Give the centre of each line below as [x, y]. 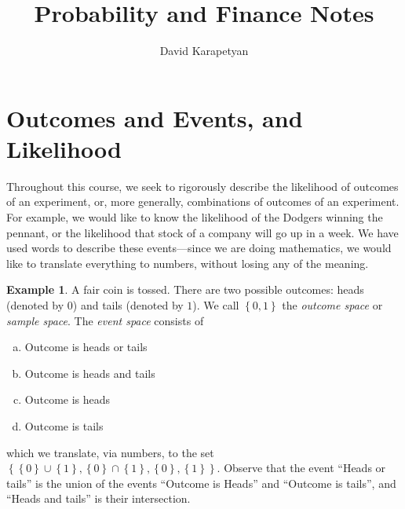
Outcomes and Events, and [155, 117]
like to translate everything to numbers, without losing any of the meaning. [188, 263]
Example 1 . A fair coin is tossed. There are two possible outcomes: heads [185, 289]
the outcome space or [332, 305]
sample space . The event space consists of [105, 320]
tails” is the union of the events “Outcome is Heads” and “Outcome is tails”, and [201, 483]
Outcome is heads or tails [86, 347]
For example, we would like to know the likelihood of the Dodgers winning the [195, 217]
